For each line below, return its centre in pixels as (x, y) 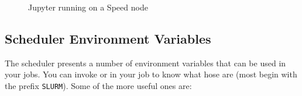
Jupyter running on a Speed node (88, 7)
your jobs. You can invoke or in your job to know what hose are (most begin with (151, 74)
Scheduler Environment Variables (108, 38)
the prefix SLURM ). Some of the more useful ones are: (98, 85)
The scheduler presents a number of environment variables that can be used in (145, 63)
